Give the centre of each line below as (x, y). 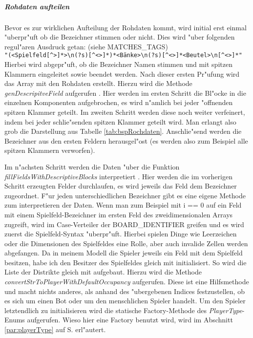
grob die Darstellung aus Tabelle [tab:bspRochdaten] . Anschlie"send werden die (123, 131)
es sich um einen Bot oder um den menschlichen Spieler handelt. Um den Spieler (125, 301)
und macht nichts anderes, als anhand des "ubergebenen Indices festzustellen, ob (125, 291)
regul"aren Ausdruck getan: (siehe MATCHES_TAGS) (86, 46)
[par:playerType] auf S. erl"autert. (55, 329)
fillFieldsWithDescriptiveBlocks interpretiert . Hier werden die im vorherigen (118, 176)
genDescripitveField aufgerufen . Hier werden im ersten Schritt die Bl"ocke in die (125, 93)
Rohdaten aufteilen (37, 6)
